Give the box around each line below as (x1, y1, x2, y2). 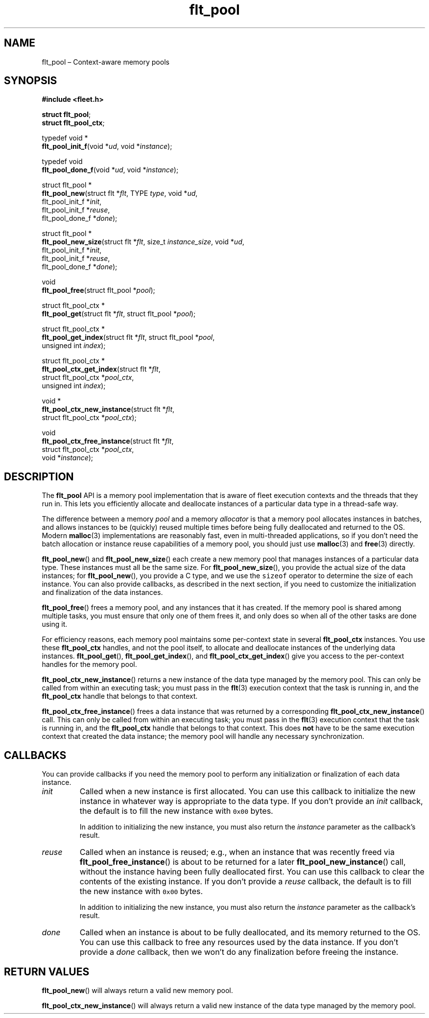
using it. (42, 620, 68, 629)
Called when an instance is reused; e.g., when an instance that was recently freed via (79, 847, 395, 857)
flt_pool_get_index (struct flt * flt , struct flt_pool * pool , (42, 333, 215, 342)
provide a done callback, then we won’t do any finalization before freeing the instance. (79, 947, 399, 957)
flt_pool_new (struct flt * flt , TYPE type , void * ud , (42, 189, 198, 198)
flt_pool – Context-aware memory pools (42, 57, 169, 66)
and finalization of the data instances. (42, 588, 163, 597)
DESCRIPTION (4, 470, 74, 483)
